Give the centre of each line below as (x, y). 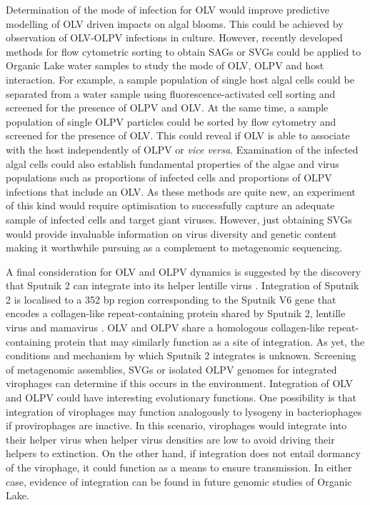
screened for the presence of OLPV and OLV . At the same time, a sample (167, 107)
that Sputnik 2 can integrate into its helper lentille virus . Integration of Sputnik (182, 285)
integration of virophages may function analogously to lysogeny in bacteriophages (184, 411)
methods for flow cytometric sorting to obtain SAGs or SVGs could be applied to (184, 51)
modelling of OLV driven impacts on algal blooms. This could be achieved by (175, 23)
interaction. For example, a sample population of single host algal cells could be (180, 79)
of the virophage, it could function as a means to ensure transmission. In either (179, 467)
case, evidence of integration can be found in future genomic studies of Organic (179, 481)
